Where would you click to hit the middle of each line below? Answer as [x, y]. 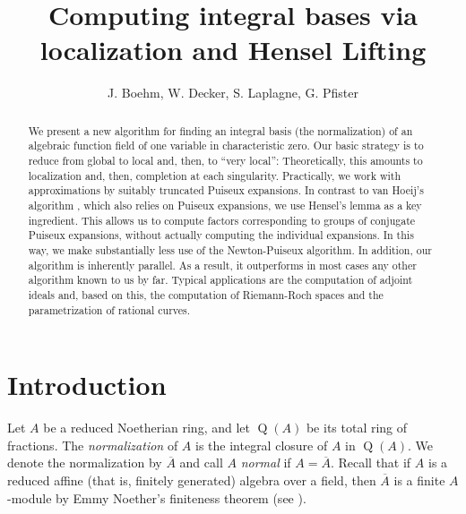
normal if [266, 463]
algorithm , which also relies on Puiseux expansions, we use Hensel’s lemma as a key [225, 205]
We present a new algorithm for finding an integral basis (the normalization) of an [220, 130]
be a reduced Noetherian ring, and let [147, 428]
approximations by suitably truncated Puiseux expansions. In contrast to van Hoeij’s [226, 190]
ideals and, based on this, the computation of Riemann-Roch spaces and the [206, 294]
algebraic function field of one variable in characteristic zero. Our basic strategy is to [226, 146]
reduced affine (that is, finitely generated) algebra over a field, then [192, 480]
